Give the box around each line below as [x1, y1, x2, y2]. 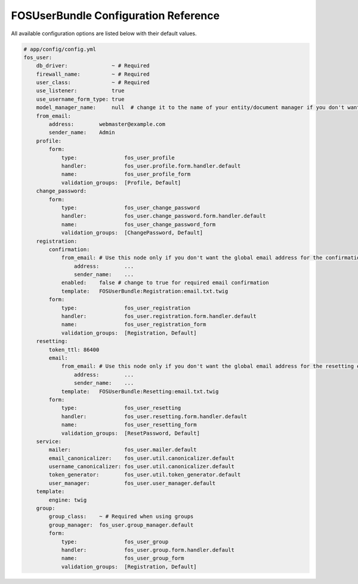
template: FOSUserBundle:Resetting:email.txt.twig [61, 388, 219, 395]
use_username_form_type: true [36, 95, 125, 103]
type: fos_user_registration [61, 304, 191, 311]
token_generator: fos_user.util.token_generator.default [48, 471, 241, 478]
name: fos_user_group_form [61, 555, 184, 562]
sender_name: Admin [48, 129, 116, 136]
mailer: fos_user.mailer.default [48, 446, 197, 453]
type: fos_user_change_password [61, 204, 200, 211]
